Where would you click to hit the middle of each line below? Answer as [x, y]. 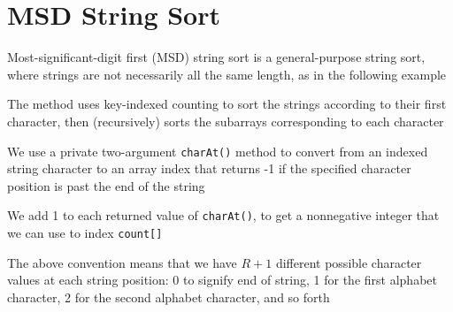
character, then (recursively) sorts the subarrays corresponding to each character [226, 121]
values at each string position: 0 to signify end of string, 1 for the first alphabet [222, 280]
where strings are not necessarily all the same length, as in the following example [227, 74]
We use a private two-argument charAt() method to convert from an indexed [218, 151]
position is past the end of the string [106, 185]
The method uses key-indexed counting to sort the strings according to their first [227, 104]
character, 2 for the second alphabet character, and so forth [169, 297]
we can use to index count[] [85, 232]
